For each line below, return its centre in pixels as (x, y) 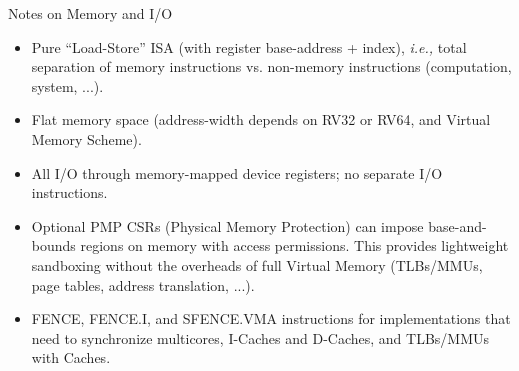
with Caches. (71, 357)
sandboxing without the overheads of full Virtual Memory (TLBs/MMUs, (257, 264)
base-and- (457, 225)
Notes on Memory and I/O (90, 13)
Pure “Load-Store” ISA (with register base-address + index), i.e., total (249, 46)
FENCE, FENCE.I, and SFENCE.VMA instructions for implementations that (271, 318)
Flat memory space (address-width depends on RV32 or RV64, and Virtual (261, 119)
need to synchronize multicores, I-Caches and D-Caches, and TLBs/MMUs (260, 337)
